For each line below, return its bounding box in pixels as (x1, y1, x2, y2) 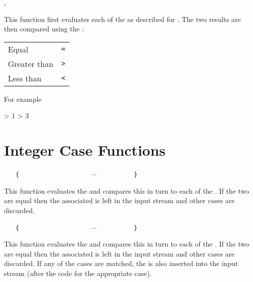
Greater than (8, 57, 53, 69)
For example (4, 93, 42, 104)
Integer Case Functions (4, 140, 166, 160)
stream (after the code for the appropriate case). (4, 268, 152, 278)
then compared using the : (4, 23, 84, 34)
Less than (8, 72, 42, 84)
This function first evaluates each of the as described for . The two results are (4, 13, 241, 24)
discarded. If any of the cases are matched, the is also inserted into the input (4, 258, 238, 269)
